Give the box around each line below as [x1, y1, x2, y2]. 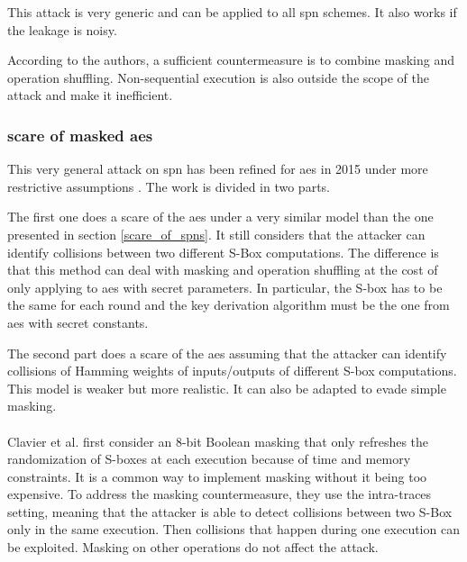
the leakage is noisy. [7, 20, 117, 39]
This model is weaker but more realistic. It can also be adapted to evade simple [7, 378, 446, 397]
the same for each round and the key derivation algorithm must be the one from [7, 295, 450, 314]
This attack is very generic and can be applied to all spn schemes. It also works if [7, 3, 457, 21]
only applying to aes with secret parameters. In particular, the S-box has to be [7, 277, 443, 296]
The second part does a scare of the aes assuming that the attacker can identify [7, 343, 447, 362]
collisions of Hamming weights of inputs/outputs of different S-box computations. [7, 361, 457, 380]
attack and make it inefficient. [7, 86, 173, 104]
